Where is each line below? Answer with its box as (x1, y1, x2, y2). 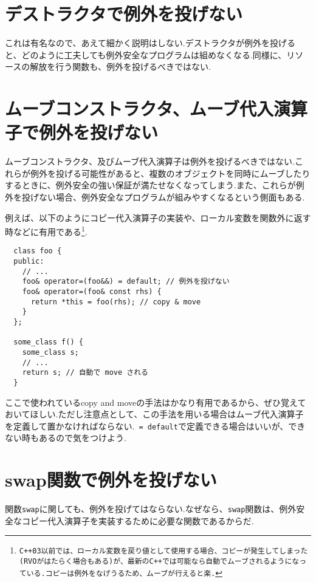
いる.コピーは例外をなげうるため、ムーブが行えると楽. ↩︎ (26, 566, 222, 578)
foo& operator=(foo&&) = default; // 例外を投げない (22, 277, 230, 286)
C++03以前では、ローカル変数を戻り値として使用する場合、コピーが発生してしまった (19, 547, 308, 556)
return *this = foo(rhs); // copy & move (30, 297, 201, 306)
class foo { (13, 247, 62, 256)
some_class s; (22, 348, 79, 357)
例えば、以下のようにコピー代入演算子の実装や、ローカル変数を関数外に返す (5, 211, 311, 224)
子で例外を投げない (5, 120, 159, 145)
